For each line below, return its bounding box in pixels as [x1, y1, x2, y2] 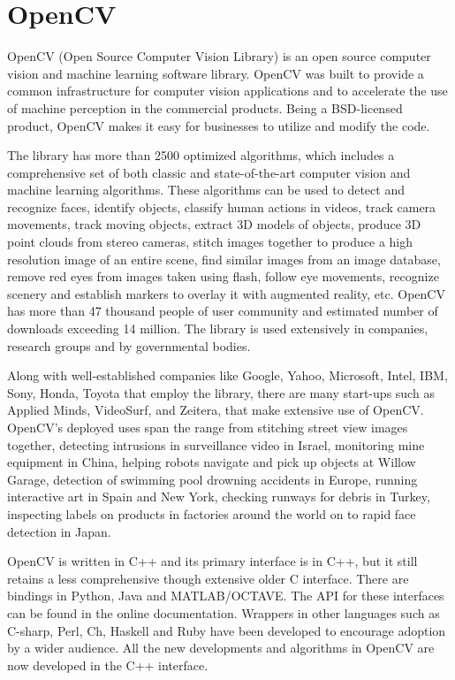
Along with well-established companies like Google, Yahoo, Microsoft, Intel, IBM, [7, 366, 448, 385]
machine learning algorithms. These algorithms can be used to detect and [7, 180, 405, 199]
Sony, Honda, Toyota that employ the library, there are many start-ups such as [7, 383, 435, 401]
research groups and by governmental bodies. [7, 336, 251, 355]
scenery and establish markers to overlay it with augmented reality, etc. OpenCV [7, 284, 445, 302]
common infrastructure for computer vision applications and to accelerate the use [7, 81, 448, 100]
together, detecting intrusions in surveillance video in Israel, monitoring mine [7, 435, 425, 454]
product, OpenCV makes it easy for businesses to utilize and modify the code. [7, 116, 430, 134]
